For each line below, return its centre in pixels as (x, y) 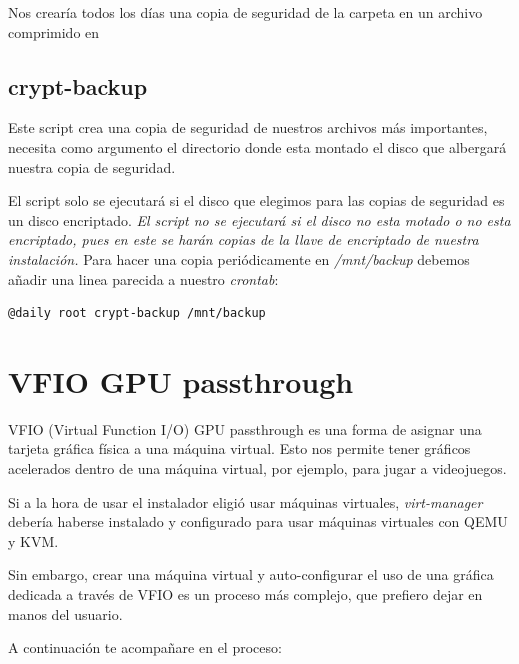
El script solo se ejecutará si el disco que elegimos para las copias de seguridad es (256, 200)
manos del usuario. (65, 613)
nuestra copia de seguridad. (92, 166)
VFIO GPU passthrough (181, 380)
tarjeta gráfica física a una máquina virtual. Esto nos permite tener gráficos (239, 448)
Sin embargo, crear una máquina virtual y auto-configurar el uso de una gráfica (251, 574)
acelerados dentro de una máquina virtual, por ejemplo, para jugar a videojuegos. (257, 468)
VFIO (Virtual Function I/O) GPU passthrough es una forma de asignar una (245, 428)
